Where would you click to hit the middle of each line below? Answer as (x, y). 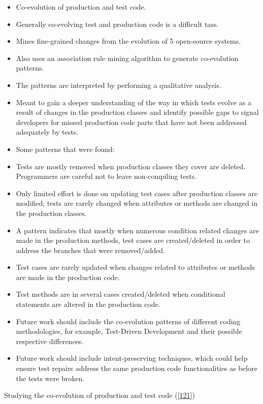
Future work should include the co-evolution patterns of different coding (128, 321)
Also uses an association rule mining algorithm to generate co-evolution (127, 58)
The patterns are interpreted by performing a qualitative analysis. (119, 85)
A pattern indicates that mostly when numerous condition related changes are (137, 230)
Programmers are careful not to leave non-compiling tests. (106, 176)
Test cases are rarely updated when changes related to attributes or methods (135, 267)
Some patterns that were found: (65, 149)
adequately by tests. (47, 132)
